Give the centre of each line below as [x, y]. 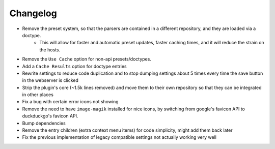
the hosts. [50, 50]
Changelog [33, 13]
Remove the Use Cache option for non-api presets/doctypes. [87, 59]
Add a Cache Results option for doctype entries [74, 66]
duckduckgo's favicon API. [50, 116]
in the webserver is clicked [50, 80]
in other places [38, 95]
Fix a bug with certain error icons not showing [71, 102]
